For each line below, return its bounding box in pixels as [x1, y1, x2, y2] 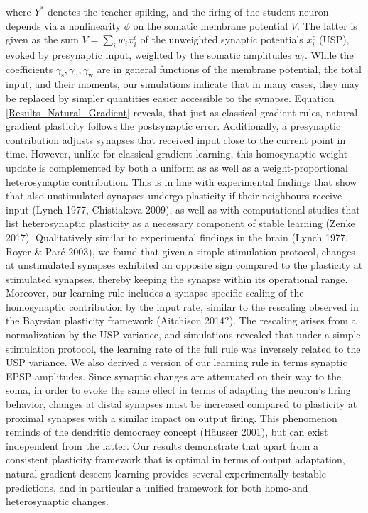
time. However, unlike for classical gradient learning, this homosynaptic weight [6, 146, 348, 161]
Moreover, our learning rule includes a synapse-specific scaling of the [6, 285, 304, 300]
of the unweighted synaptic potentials [140, 32, 303, 47]
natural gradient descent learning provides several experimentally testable [6, 466, 326, 480]
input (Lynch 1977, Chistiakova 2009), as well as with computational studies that [6, 202, 360, 216]
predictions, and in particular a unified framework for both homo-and [6, 480, 308, 495]
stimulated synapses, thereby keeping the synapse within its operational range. [6, 271, 348, 286]
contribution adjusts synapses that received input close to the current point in [6, 132, 346, 147]
